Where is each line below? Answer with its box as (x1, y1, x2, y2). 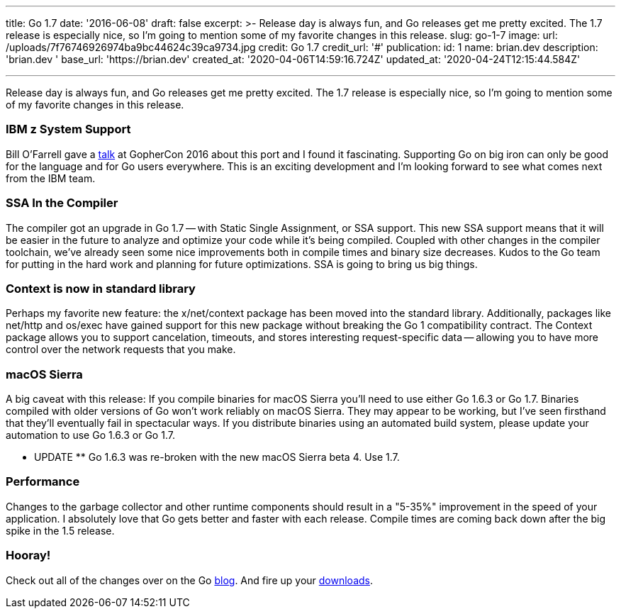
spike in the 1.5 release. (6, 524, 115, 537)
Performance (6, 474, 80, 489)
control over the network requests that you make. (6, 343, 236, 356)
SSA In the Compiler (6, 196, 118, 211)
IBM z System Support (6, 122, 131, 137)
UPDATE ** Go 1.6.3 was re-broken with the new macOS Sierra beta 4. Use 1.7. (34, 451, 400, 463)
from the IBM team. (6, 172, 96, 184)
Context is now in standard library (6, 281, 196, 296)
